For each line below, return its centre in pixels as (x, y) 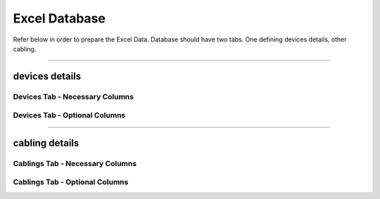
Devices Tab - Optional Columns (69, 115)
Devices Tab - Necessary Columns (73, 96)
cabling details (46, 143)
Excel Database (59, 18)
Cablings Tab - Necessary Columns (75, 163)
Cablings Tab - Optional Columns (71, 182)
